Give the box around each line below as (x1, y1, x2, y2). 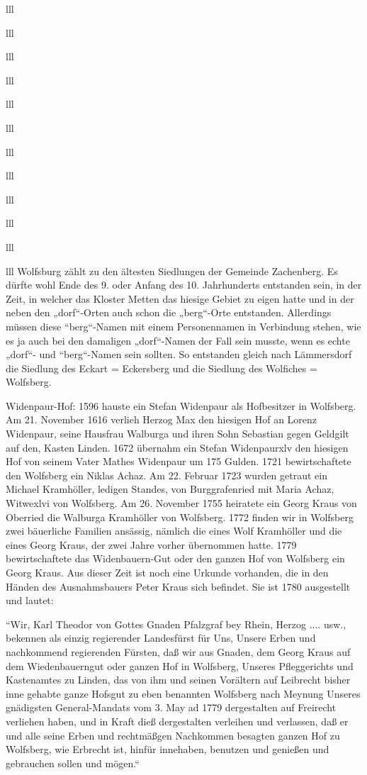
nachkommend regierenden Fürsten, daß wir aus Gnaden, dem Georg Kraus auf (6, 644, 351, 659)
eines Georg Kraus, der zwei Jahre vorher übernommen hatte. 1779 (6, 537, 297, 552)
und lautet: (6, 593, 54, 608)
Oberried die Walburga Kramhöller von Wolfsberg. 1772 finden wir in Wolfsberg (6, 509, 354, 524)
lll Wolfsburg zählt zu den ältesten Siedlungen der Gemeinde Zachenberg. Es (6, 263, 338, 278)
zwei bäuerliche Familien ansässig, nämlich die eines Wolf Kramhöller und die (6, 523, 342, 538)
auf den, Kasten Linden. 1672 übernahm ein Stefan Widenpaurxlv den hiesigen (6, 440, 349, 455)
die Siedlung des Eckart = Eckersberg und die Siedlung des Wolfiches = (6, 360, 317, 375)
